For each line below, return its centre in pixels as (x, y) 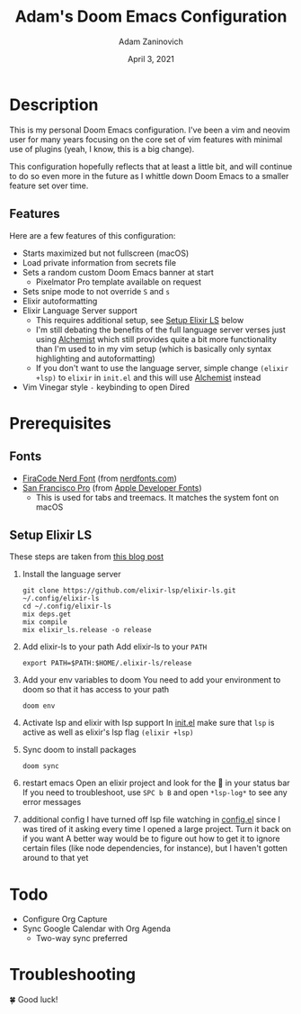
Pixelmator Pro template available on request (119, 282)
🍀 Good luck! (34, 1000)
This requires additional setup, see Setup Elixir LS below (140, 320)
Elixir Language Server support (80, 310)
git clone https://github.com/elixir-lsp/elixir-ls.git (129, 591)
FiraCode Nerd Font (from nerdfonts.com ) (100, 478)
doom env (39, 706)
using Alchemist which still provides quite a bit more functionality (156, 339)
